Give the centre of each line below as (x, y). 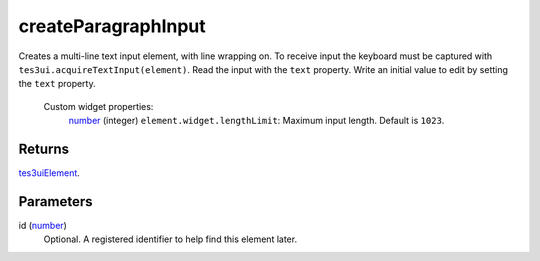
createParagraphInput (112, 26)
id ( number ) (42, 225)
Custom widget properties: (98, 106)
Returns (44, 148)
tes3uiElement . (49, 173)
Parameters (55, 201)
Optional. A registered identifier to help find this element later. (170, 239)
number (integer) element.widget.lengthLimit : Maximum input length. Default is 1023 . (256, 121)
